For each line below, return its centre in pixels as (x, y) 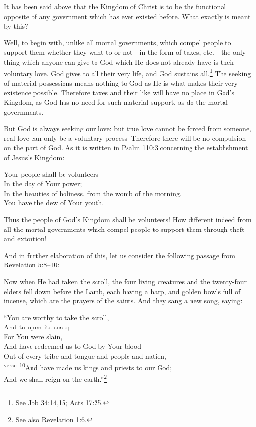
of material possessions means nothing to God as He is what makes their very (121, 82)
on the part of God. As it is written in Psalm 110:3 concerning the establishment (126, 148)
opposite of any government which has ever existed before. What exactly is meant (127, 16)
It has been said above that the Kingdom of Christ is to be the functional (115, 6)
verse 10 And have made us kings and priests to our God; (88, 366)
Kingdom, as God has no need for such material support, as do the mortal (116, 102)
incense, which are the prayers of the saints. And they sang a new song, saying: (123, 301)
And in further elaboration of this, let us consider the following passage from (120, 255)
